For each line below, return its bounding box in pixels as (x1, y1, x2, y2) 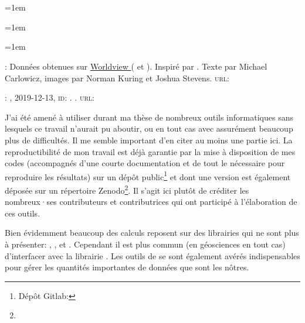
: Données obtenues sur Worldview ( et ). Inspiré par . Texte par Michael (5, 60, 267, 72)
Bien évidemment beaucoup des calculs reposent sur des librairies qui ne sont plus (5, 226, 299, 239)
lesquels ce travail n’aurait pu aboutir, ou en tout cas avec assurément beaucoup (5, 122, 293, 135)
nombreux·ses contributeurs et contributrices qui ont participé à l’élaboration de (5, 195, 297, 208)
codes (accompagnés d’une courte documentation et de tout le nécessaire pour (5, 157, 285, 169)
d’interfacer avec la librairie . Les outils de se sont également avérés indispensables (5, 249, 300, 262)
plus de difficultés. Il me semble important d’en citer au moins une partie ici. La (5, 133, 293, 146)
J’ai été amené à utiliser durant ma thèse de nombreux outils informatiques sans (5, 111, 293, 123)
